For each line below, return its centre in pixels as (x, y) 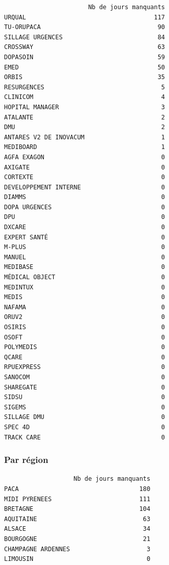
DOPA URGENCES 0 (84, 207)
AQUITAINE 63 (77, 519)
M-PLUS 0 (84, 247)
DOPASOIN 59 (84, 57)
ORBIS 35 (84, 77)
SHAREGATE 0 (84, 387)
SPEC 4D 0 (84, 427)
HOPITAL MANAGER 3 (84, 107)
